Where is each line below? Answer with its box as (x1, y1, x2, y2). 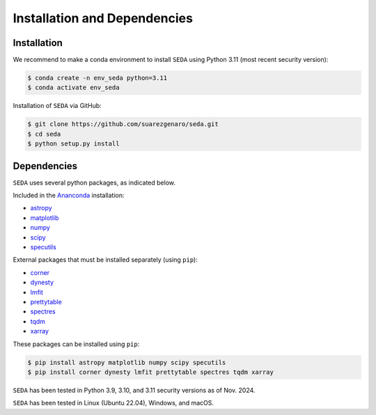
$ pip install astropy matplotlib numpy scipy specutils (27, 359, 226, 366)
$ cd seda (27, 130, 61, 138)
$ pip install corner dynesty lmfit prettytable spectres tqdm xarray (27, 368, 274, 376)
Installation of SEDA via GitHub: (13, 102, 102, 110)
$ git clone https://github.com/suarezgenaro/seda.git (27, 120, 219, 128)
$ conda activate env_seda (27, 84, 120, 92)
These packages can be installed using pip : (13, 340, 140, 348)
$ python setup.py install (27, 140, 120, 148)
